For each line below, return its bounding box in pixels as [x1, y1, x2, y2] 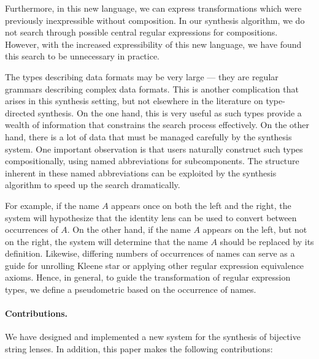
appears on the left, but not [202, 223, 307, 236]
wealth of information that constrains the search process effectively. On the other [5, 118, 310, 131]
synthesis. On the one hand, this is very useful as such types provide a [37, 106, 302, 119]
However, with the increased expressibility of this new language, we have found [5, 37, 302, 50]
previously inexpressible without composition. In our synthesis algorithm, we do [5, 13, 305, 26]
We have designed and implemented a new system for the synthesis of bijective [5, 330, 301, 343]
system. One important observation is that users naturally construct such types [5, 142, 303, 155]
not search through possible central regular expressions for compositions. [5, 26, 278, 39]
